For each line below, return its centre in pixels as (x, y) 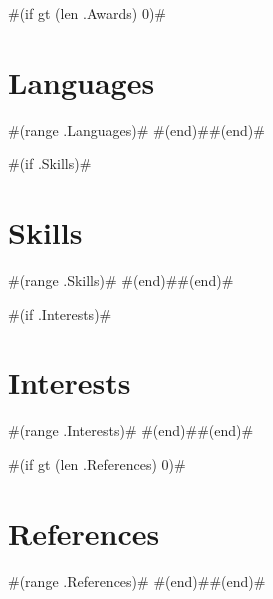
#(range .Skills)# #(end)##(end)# (121, 280)
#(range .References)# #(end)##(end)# (137, 580)
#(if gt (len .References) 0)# (97, 463)
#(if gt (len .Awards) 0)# (87, 13)
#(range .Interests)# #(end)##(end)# (131, 430)
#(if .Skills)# (50, 163)
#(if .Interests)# (60, 313)
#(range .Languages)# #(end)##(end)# (136, 129)
